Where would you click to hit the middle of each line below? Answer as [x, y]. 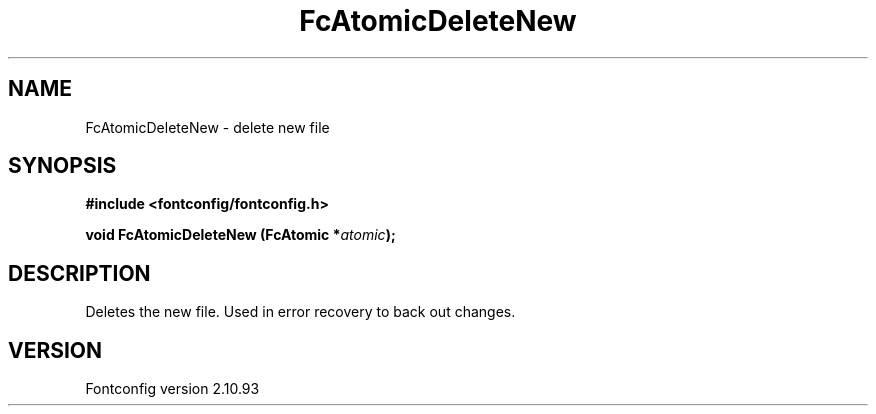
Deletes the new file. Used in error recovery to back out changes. [300, 312]
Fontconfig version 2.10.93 [172, 389]
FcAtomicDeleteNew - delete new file [207, 127]
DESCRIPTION [79, 273]
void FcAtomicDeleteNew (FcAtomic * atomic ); [240, 235]
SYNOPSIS [62, 166]
